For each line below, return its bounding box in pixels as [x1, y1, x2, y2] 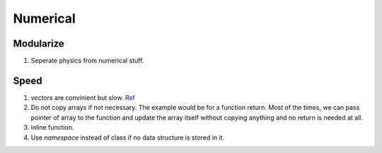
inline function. [30, 123, 74, 132]
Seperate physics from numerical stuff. [30, 57, 144, 65]
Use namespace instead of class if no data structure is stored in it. [30, 133, 225, 142]
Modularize [13, 38, 65, 50]
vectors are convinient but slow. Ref [30, 93, 136, 102]
